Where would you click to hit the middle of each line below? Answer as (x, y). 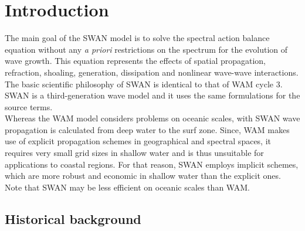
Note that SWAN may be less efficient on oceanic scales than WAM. (127, 187)
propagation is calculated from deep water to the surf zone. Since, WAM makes (147, 129)
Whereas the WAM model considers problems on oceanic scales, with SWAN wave (152, 118)
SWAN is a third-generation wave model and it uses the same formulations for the (152, 95)
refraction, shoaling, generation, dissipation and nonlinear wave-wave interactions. (152, 72)
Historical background (73, 218)
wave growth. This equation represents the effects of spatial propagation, (135, 61)
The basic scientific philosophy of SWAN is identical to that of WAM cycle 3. (144, 84)
